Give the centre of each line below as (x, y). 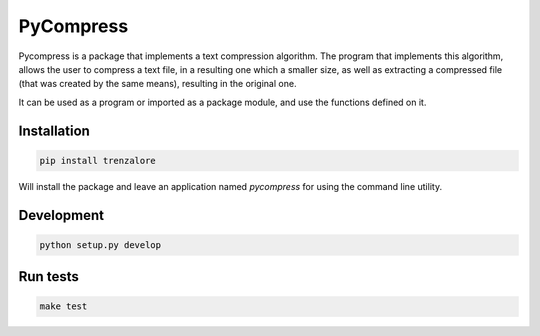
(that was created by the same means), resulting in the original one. (157, 84)
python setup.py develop (100, 244)
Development (61, 215)
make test (63, 306)
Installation (54, 130)
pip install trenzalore (98, 160)
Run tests (48, 276)
